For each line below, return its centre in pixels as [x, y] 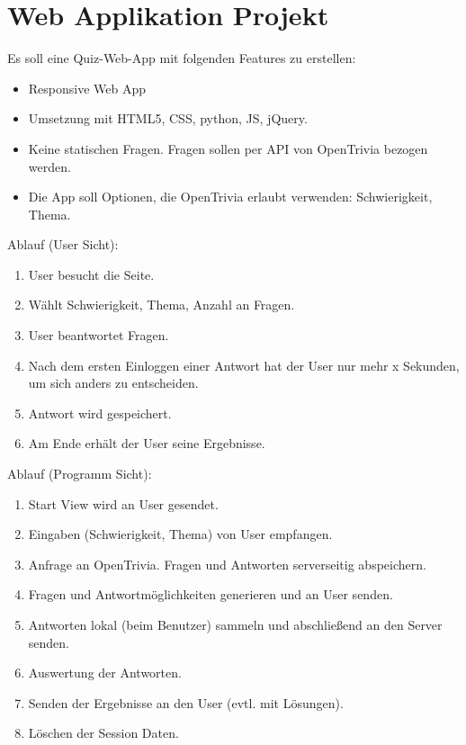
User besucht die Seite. [91, 274]
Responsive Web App [87, 88]
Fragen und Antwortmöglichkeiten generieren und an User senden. [211, 594]
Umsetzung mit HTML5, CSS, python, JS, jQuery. [168, 118]
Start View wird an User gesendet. [123, 503]
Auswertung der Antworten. [105, 673]
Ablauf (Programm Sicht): [80, 474]
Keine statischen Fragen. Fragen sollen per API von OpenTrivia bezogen [228, 148]
